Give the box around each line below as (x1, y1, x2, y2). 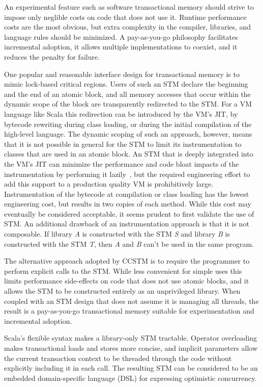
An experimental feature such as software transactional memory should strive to (4, 2, 254, 12)
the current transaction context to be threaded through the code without (4, 352, 232, 363)
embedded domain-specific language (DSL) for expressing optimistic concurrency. (4, 372, 257, 383)
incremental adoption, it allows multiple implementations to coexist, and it (4, 41, 238, 52)
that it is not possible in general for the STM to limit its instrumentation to (4, 138, 242, 149)
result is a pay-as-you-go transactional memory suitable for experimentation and (4, 305, 254, 316)
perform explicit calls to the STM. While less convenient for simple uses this (4, 265, 242, 276)
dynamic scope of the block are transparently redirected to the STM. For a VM (4, 98, 252, 109)
